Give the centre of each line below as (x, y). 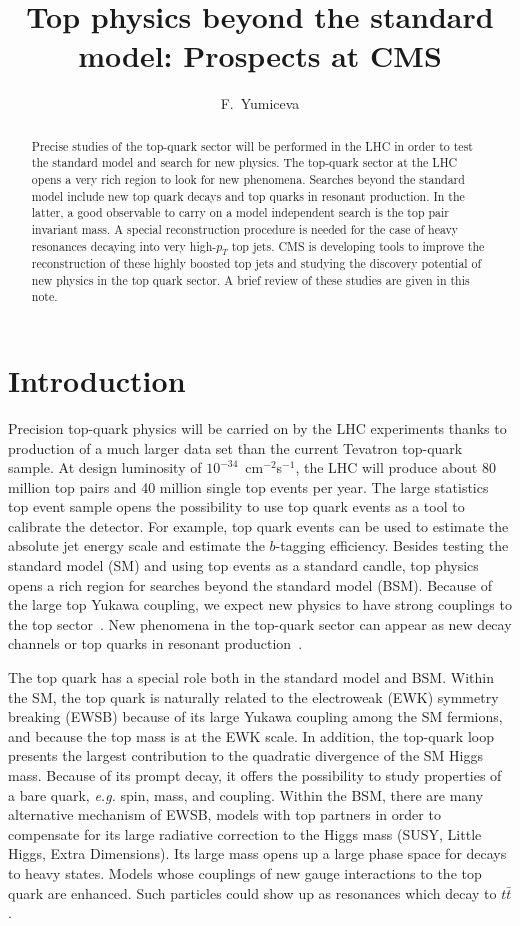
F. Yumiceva (260, 103)
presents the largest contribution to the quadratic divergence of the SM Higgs (245, 755)
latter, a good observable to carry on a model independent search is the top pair (240, 212)
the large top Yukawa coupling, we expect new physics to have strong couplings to (260, 604)
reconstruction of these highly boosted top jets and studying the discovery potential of (256, 263)
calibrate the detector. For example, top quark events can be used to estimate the (258, 525)
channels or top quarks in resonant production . (155, 643)
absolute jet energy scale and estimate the (136, 545)
